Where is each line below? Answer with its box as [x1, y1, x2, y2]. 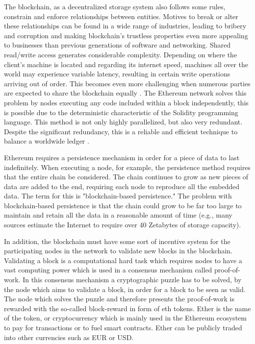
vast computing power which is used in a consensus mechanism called [4, 265, 212, 275]
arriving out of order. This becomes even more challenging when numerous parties [4, 78, 251, 88]
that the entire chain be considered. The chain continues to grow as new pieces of [4, 172, 249, 182]
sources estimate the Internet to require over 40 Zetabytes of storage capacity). [4, 220, 241, 230]
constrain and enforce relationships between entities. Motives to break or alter [4, 11, 238, 21]
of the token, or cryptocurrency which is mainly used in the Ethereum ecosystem [4, 313, 247, 323]
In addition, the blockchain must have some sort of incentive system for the [4, 236, 230, 246]
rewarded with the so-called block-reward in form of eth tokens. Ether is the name [4, 303, 251, 313]
